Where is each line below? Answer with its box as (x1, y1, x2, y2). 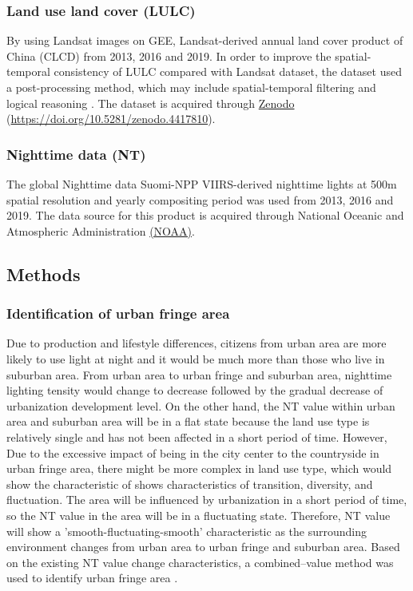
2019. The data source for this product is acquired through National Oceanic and (6, 207, 404, 224)
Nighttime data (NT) (6, 144, 146, 164)
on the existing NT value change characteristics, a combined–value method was (6, 553, 394, 570)
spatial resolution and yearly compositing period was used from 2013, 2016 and (6, 191, 394, 208)
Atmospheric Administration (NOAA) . (6, 222, 195, 239)
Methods (6, 261, 81, 286)
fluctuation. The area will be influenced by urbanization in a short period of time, (6, 491, 407, 508)
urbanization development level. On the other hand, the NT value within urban (6, 397, 395, 414)
